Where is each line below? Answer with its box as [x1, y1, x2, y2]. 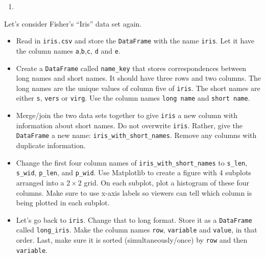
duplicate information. [16, 140, 86, 151]
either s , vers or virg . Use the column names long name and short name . [16, 92, 250, 103]
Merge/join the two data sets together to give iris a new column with [16, 110, 238, 121]
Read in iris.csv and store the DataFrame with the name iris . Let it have [16, 35, 255, 46]
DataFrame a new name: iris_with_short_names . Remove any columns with [16, 130, 257, 141]
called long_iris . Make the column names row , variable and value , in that [16, 224, 257, 235]
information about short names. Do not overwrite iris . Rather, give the [16, 120, 243, 130]
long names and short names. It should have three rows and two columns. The [16, 73, 261, 83]
